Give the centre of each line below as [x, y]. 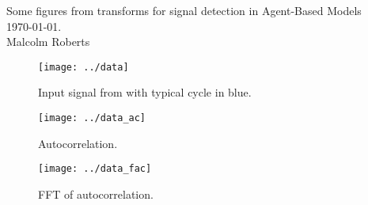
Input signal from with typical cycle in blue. [145, 92]
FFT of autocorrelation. [96, 194]
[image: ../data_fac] [95, 169]
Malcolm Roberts [48, 42]
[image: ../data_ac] [92, 118]
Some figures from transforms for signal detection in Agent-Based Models [184, 10]
